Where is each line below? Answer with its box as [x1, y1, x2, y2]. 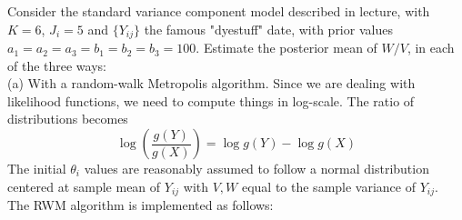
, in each [407, 38, 455, 57]
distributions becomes [7, 109, 128, 128]
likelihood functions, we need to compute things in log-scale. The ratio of [7, 91, 415, 110]
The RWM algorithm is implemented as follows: [7, 195, 274, 215]
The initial [7, 159, 66, 178]
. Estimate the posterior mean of [196, 38, 377, 57]
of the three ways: [7, 55, 106, 75]
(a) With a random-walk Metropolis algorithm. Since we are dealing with [7, 74, 416, 93]
